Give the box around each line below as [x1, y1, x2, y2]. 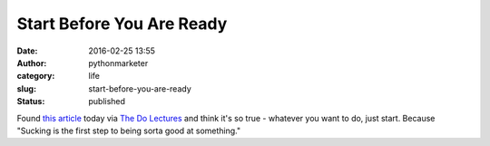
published [88, 96, 126, 107]
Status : [16, 96, 45, 107]
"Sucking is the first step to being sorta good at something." [16, 125, 240, 136]
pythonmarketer [88, 57, 149, 68]
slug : [16, 83, 36, 94]
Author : [16, 57, 47, 68]
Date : [16, 45, 38, 56]
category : [16, 71, 55, 82]
